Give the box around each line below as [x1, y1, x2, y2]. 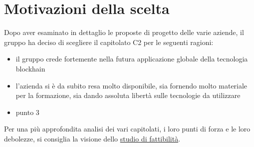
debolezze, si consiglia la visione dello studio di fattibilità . [4, 133, 181, 143]
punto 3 [15, 106, 39, 117]
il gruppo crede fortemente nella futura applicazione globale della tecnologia [15, 53, 248, 64]
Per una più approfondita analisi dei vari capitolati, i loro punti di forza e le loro [4, 123, 251, 134]
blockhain [15, 63, 45, 73]
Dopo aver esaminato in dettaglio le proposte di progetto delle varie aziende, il [4, 27, 244, 37]
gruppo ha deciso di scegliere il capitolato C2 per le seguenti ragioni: [4, 36, 214, 47]
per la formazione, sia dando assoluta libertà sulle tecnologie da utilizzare [15, 90, 241, 100]
